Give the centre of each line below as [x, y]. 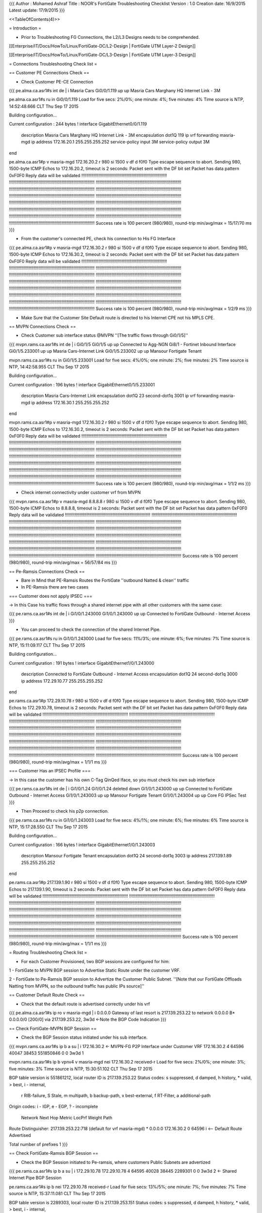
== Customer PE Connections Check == [49, 73]
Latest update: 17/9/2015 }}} [37, 10]
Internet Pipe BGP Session [35, 1178]
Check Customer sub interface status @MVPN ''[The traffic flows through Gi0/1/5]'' [105, 335]
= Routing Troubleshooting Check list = [48, 952]
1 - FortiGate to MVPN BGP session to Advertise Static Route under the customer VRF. [95, 970]
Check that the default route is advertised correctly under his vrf [86, 1004]
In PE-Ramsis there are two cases [55, 587]
